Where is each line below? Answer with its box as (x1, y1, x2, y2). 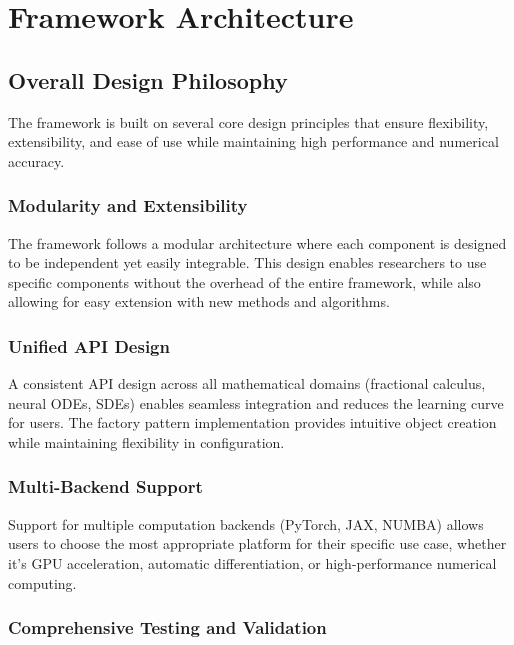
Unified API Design (8, 333, 170, 358)
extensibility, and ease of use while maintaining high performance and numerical (8, 131, 499, 152)
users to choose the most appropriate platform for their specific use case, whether (8, 533, 507, 554)
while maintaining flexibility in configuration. (8, 431, 285, 452)
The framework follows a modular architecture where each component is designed (8, 232, 507, 253)
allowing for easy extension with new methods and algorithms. (8, 291, 390, 312)
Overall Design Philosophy (8, 64, 288, 95)
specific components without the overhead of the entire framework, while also (8, 271, 481, 292)
